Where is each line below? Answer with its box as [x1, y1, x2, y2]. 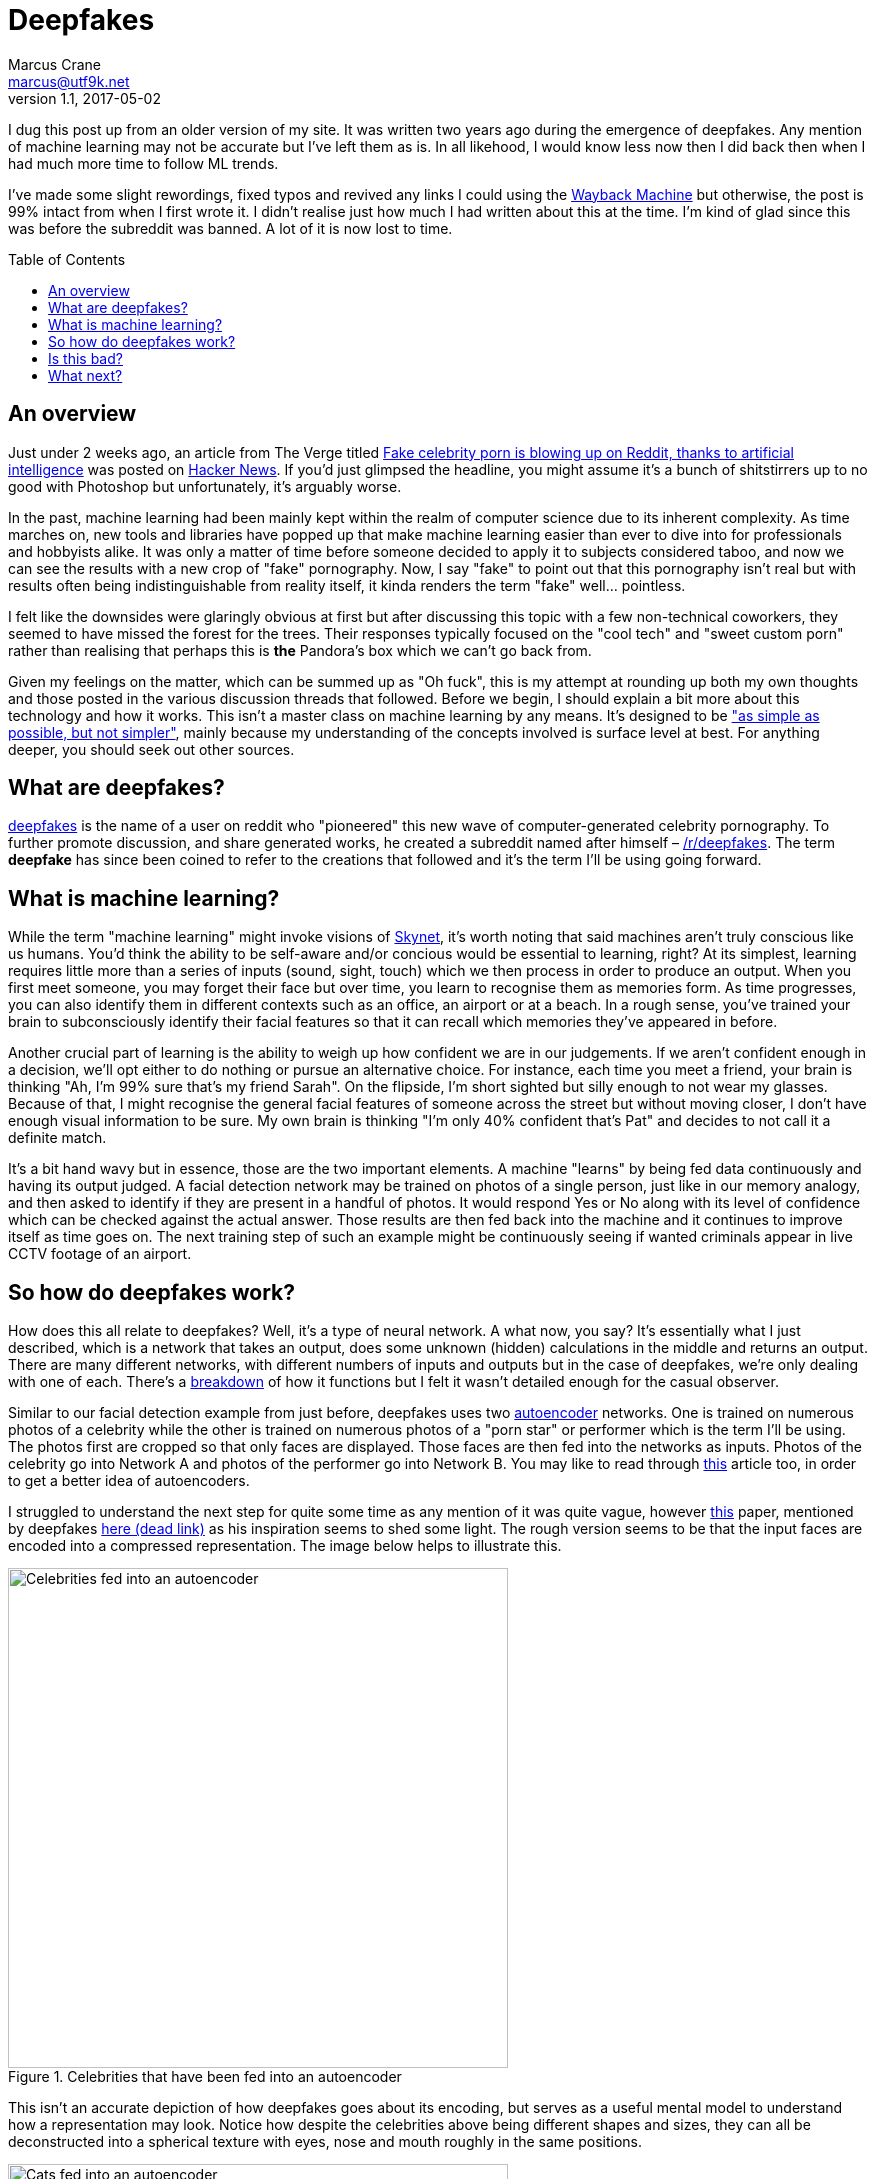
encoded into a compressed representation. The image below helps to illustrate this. [8, 1537, 562, 1555]
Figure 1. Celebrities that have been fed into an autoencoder [8, 2068, 402, 2086]
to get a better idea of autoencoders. [8, 1472, 250, 1490]
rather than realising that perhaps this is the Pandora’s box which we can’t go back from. [8, 641, 592, 659]
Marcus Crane [8, 55, 101, 73]
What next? [48, 366, 123, 384]
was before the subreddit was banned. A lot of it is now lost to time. [8, 219, 453, 237]
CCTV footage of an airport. [8, 1245, 192, 1263]
